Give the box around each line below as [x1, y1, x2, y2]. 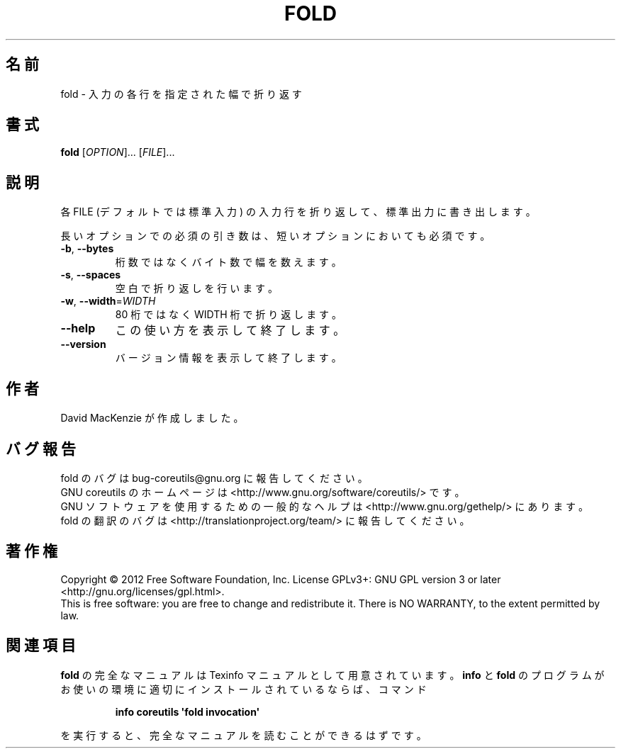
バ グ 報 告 [6, 439, 76, 458]
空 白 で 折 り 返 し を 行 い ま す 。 [115, 282, 279, 295]
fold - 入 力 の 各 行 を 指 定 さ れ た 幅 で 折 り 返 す [60, 87, 302, 100]
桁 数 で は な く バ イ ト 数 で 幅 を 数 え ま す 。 [115, 256, 342, 269]
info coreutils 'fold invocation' [115, 705, 260, 718]
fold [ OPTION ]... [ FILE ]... [60, 146, 175, 159]
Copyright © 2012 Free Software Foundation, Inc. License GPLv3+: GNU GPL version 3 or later [60, 573, 501, 585]
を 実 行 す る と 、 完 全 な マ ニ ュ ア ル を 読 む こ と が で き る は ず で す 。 [60, 728, 427, 741]
